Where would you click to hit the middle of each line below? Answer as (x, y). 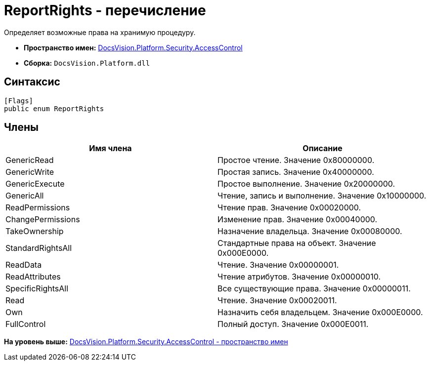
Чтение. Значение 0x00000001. (278, 265)
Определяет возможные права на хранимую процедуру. (100, 32)
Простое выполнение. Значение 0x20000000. (306, 184)
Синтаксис (32, 82)
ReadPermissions (38, 208)
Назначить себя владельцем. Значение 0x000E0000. (320, 312)
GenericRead (30, 160)
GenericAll (25, 196)
